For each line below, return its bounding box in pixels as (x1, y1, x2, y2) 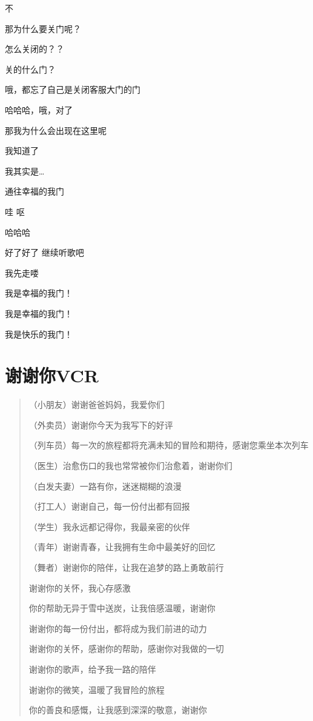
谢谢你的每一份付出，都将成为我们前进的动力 (28, 622, 207, 634)
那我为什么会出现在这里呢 (5, 124, 107, 136)
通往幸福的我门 (5, 185, 64, 198)
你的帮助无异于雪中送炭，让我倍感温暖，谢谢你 (28, 602, 216, 614)
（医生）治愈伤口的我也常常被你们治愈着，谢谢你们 (28, 459, 232, 471)
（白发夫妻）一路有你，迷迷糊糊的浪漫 (28, 479, 182, 492)
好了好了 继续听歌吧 (5, 246, 84, 259)
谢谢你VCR (5, 363, 99, 388)
